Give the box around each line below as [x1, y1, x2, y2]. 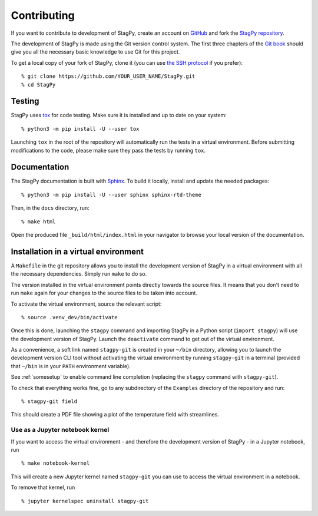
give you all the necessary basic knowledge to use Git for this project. [11, 48, 180, 55]
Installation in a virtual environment [11, 246, 144, 256]
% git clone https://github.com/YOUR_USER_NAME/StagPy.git [21, 73, 196, 80]
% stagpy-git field [21, 398, 78, 405]
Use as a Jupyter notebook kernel [11, 426, 110, 434]
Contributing [11, 9, 75, 22]
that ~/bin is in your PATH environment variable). [11, 362, 131, 369]
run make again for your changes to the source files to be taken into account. [11, 289, 197, 297]
